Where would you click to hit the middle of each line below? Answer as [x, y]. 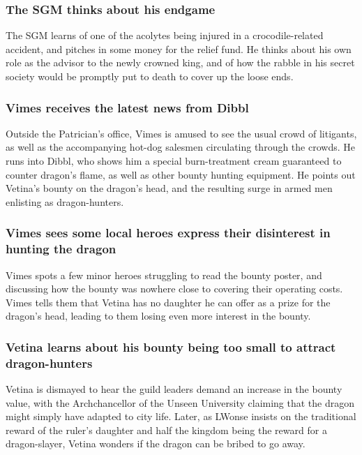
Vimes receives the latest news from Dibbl [127, 107]
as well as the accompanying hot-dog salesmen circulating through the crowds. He [180, 147]
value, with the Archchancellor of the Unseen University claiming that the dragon [180, 402]
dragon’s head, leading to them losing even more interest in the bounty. [158, 316]
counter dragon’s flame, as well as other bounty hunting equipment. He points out [181, 174]
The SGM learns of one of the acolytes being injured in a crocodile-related [165, 35]
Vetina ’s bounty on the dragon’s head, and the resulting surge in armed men [169, 188]
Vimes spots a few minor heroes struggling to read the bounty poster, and [164, 275]
